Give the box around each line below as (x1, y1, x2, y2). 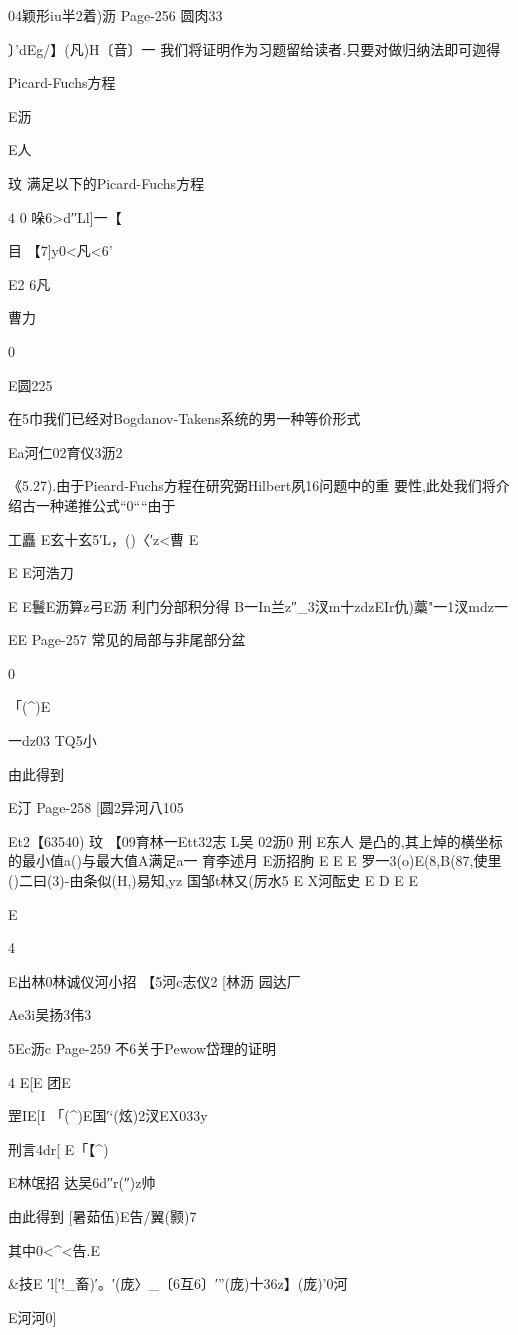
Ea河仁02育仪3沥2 (8, 441, 123, 462)
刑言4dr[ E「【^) (8, 1138, 109, 1159)
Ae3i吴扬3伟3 (8, 1004, 92, 1025)
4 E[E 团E (8, 1071, 71, 1092)
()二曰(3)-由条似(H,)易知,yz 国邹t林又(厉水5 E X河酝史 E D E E (8, 870, 419, 891)
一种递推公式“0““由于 (35, 494, 176, 515)
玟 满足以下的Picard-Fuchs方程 (8, 172, 205, 193)
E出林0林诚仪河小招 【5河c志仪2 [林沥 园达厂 (8, 970, 301, 991)
